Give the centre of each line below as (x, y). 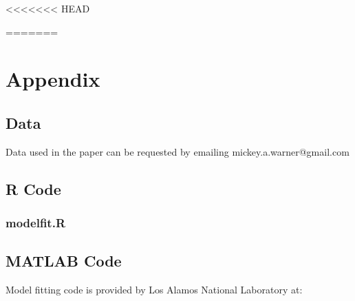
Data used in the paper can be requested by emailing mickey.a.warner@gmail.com (177, 151)
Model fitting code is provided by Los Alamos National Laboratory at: (154, 290)
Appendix (53, 79)
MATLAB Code (64, 261)
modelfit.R (35, 223)
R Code (33, 188)
